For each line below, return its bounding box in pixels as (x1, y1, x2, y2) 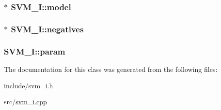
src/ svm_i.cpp (4, 96, 47, 107)
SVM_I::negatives (11, 23, 84, 35)
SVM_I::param (4, 45, 65, 57)
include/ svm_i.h (4, 80, 53, 90)
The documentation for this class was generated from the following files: (4, 64, 218, 74)
